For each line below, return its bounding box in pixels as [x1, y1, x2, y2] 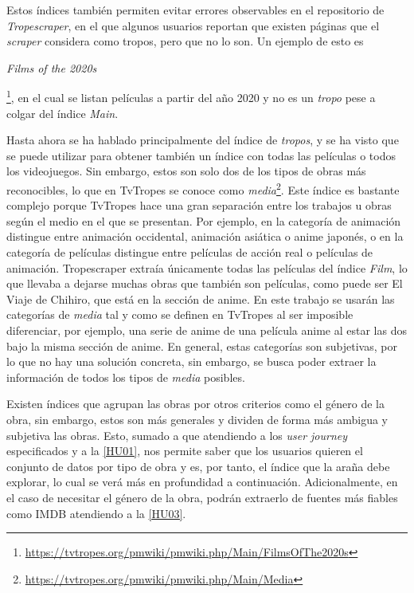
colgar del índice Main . [6, 104, 119, 121]
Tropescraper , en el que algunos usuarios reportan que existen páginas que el [6, 17, 380, 33]
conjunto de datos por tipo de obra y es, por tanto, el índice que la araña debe [6, 458, 390, 474]
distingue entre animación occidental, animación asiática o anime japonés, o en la [6, 228, 404, 245]
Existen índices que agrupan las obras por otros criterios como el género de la [6, 395, 385, 412]
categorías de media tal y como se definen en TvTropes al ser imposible [6, 306, 353, 323]
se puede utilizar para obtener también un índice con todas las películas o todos [6, 147, 396, 163]
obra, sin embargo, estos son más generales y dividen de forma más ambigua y [6, 410, 388, 427]
